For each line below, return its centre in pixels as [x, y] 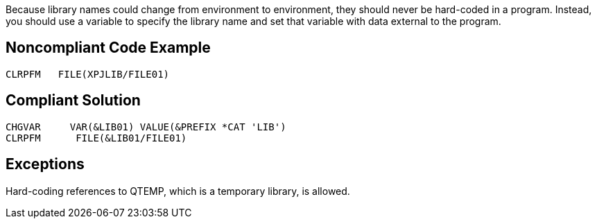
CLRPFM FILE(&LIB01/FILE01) [96, 138]
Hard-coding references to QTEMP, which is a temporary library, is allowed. [178, 191]
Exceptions [45, 164]
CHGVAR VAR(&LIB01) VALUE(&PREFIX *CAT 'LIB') [146, 127]
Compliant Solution [73, 101]
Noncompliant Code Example [108, 48]
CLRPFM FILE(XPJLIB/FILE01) [88, 74]
